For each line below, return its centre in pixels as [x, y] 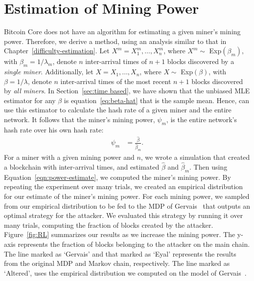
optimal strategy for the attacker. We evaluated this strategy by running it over [124, 215]
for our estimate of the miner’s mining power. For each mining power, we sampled [127, 196]
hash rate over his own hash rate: [54, 129]
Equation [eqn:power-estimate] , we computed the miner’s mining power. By [117, 177]
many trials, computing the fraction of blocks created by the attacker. [109, 225]
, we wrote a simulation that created [195, 157]
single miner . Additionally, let [49, 72]
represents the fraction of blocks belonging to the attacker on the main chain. [134, 244]
